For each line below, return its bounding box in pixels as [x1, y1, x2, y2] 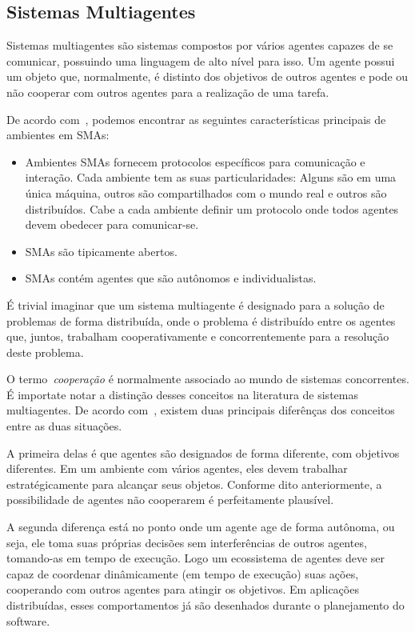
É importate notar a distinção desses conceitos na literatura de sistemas [6, 386, 358, 402]
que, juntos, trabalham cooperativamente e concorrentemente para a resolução [6, 328, 389, 345]
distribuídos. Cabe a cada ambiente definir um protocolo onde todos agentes [25, 200, 399, 217]
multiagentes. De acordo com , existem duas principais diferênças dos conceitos [6, 402, 395, 418]
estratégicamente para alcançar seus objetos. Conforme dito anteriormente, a [6, 475, 382, 492]
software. [6, 612, 50, 629]
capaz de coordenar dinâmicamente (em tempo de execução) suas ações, [6, 565, 359, 582]
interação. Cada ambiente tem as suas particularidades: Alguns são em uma [25, 169, 397, 186]
